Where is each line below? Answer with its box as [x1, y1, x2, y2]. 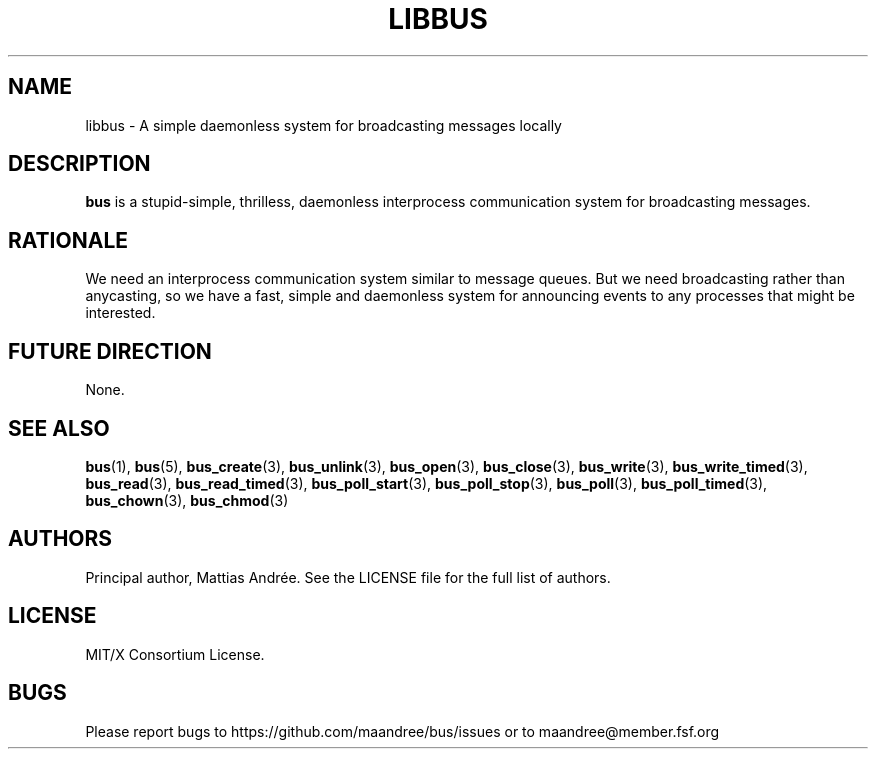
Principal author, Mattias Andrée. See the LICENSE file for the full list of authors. [85, 568, 611, 586]
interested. [85, 304, 156, 322]
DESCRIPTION [8, 151, 151, 177]
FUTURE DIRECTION [8, 338, 212, 364]
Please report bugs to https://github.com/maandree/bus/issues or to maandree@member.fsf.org [85, 722, 720, 740]
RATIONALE [8, 227, 129, 253]
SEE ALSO [8, 415, 110, 441]
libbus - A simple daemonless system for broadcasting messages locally [85, 116, 562, 134]
